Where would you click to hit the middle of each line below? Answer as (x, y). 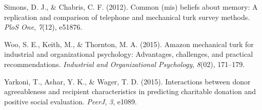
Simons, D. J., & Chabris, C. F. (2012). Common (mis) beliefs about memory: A (131, 7)
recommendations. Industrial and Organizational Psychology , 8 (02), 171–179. (125, 64)
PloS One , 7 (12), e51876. (43, 27)
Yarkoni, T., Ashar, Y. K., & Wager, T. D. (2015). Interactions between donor (127, 81)
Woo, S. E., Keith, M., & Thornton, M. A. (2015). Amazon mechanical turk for (129, 44)
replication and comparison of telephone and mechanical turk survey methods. (127, 17)
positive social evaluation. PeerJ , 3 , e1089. (70, 101)
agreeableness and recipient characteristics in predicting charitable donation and (130, 91)
